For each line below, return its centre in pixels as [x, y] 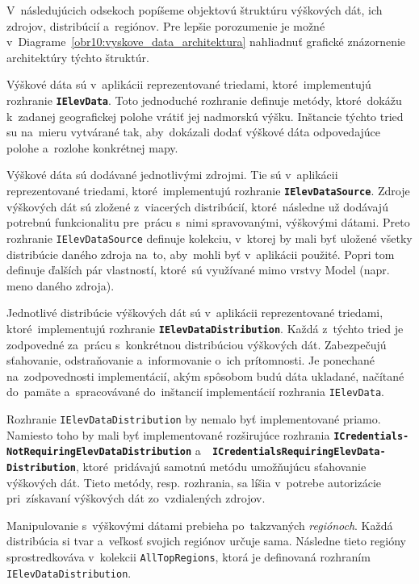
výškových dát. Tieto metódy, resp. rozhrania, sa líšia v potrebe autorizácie [194, 482]
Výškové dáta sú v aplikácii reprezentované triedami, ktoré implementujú [189, 84]
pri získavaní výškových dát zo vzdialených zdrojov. [136, 498]
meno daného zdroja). [61, 285]
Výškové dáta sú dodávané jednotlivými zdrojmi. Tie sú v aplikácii [172, 175]
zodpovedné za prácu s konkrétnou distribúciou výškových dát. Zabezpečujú [197, 344]
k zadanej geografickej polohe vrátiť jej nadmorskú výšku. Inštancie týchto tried [205, 116]
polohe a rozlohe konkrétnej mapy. [92, 147]
